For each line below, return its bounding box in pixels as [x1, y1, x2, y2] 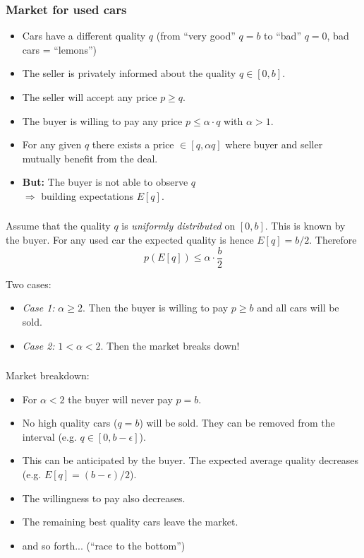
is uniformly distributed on [121, 218, 236, 233]
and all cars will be [257, 300, 339, 315]
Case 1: [22, 300, 55, 315]
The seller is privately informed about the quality [22, 66, 236, 81]
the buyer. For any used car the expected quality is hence [6, 232, 254, 247]
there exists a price [92, 137, 174, 152]
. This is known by [265, 218, 346, 233]
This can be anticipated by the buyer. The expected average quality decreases [22, 453, 359, 468]
